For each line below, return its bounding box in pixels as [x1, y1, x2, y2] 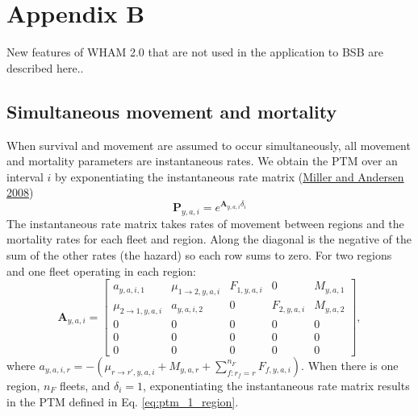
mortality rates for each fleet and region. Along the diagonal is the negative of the [6, 231, 412, 248]
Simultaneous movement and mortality [6, 98, 337, 123]
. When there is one [301, 356, 399, 373]
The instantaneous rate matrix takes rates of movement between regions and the [6, 214, 404, 231]
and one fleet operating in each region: [6, 262, 196, 279]
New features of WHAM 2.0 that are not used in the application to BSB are [6, 44, 383, 60]
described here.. [6, 59, 84, 76]
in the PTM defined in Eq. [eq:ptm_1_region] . [6, 393, 239, 410]
